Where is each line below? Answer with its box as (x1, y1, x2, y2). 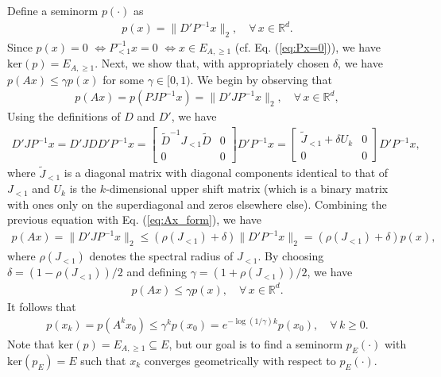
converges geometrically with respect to (144, 352, 336, 368)
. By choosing (257, 248, 324, 264)
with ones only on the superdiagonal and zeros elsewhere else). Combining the (7, 195, 387, 212)
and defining (126, 264, 187, 280)
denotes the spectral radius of (89, 248, 234, 264)
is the (69, 180, 97, 197)
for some (103, 71, 144, 87)
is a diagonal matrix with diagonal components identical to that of (64, 164, 389, 181)
